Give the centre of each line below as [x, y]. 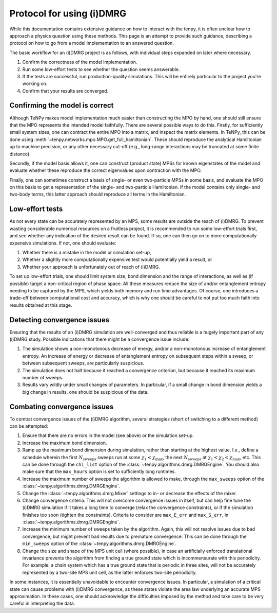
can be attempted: [29, 426]
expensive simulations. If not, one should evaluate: [63, 243]
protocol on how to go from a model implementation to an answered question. [92, 43]
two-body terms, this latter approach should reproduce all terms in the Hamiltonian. [98, 194]
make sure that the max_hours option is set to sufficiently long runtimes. [99, 471]
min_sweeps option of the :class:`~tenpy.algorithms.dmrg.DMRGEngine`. [100, 544]
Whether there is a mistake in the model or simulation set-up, [87, 252]
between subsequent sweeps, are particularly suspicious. [83, 363]
